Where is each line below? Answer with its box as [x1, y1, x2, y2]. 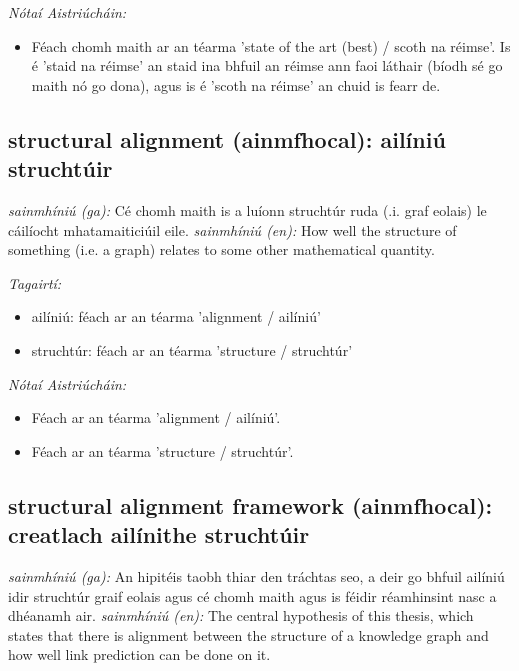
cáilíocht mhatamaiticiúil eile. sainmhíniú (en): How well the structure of [8, 219, 457, 240]
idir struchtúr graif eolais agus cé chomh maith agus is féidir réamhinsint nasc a [8, 585, 497, 606]
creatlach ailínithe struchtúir [8, 519, 310, 550]
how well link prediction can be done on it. [8, 644, 271, 665]
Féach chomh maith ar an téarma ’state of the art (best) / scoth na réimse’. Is [31, 35, 511, 56]
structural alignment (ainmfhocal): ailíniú [8, 123, 446, 154]
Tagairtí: [8, 272, 62, 293]
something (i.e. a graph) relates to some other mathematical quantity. [8, 239, 435, 260]
